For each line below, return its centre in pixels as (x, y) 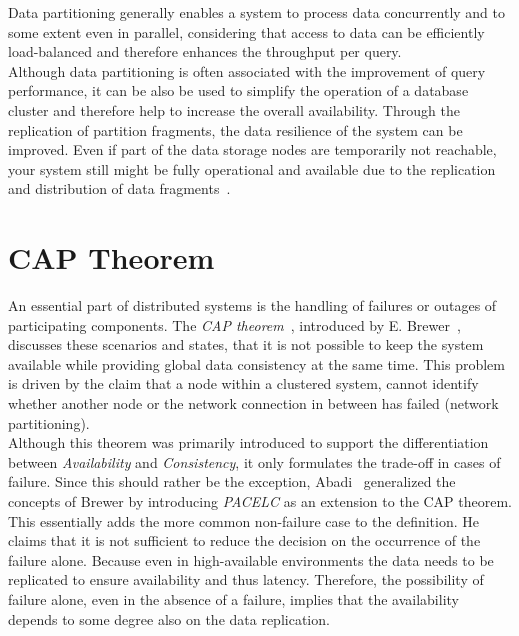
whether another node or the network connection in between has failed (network (253, 403)
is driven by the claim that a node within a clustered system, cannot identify (243, 383)
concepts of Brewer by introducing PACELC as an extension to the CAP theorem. (260, 501)
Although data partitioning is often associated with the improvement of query (247, 70)
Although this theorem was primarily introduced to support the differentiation (248, 442)
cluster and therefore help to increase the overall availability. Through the (234, 109)
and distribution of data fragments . (119, 188)
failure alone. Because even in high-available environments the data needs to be (251, 559)
